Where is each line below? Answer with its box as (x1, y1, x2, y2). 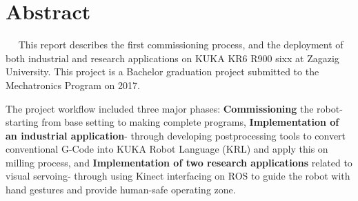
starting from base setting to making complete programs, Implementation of (6, 115, 339, 129)
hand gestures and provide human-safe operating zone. (6, 182, 236, 197)
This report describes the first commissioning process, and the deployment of (18, 37, 344, 52)
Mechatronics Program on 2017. (6, 77, 140, 92)
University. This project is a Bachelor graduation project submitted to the (6, 64, 319, 79)
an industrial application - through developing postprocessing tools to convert (6, 128, 346, 142)
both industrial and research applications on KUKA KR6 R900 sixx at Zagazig (6, 50, 339, 65)
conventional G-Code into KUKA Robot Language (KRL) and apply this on (6, 142, 328, 156)
